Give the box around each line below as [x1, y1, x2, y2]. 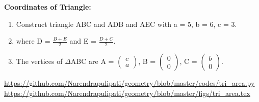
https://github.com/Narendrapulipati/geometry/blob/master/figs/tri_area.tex [4, 87, 250, 98]
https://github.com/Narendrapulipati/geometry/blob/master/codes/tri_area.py [4, 78, 255, 88]
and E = [69, 36, 96, 46]
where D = [16, 36, 50, 46]
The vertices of [16, 56, 63, 66]
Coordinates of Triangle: [4, 2, 91, 12]
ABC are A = [70, 56, 114, 66]
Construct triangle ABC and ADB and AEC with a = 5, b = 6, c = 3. [16, 18, 237, 29]
